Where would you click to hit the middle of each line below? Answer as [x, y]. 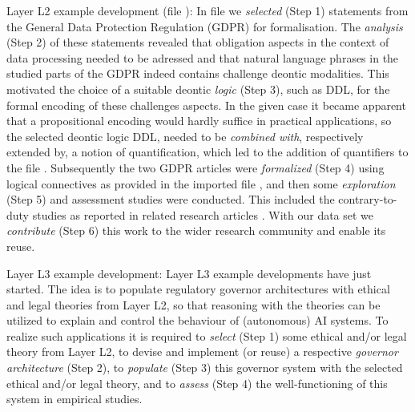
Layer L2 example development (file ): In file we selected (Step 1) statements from [207, 10]
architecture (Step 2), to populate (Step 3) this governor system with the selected [205, 368]
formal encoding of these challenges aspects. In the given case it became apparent [206, 105]
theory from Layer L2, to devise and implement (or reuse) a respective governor [202, 351]
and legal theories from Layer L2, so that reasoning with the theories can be [193, 304]
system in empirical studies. [75, 399]
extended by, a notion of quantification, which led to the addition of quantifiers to [207, 152]
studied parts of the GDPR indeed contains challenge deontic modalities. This [198, 73]
